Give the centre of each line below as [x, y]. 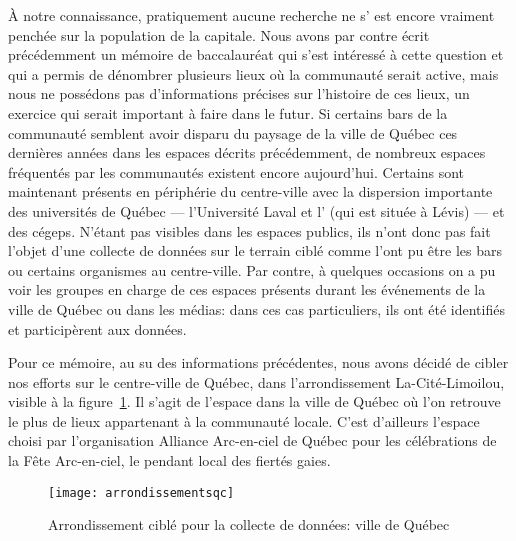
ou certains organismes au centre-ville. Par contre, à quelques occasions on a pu [252, 269]
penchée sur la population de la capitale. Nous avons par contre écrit [219, 34]
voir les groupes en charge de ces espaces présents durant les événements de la [247, 289]
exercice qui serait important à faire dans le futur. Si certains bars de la [228, 112]
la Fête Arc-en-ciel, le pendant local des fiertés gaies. [169, 460]
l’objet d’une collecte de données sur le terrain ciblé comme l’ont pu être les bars [255, 250]
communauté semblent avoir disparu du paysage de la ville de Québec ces [233, 132]
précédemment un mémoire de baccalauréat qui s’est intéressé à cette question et [256, 54]
